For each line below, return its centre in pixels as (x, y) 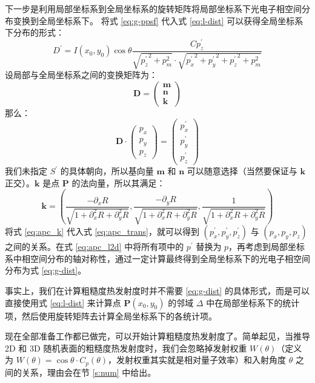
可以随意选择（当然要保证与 (242, 171)
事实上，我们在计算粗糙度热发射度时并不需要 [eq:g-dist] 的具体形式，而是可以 (157, 291)
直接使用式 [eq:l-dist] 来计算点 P (68, 302)
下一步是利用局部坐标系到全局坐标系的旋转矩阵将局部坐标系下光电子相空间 (153, 8)
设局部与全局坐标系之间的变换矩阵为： (81, 75)
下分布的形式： (35, 32)
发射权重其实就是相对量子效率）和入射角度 (201, 360)
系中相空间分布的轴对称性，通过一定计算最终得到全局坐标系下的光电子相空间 (157, 258)
